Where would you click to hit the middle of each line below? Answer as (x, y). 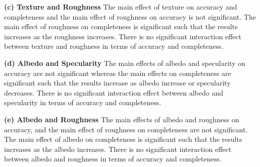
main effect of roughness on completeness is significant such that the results (121, 26)
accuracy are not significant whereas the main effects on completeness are (118, 73)
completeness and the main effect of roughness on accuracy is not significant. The (130, 16)
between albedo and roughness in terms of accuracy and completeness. (113, 159)
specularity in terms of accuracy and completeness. (83, 102)
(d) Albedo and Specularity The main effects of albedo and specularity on (125, 63)
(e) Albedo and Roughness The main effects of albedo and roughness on (122, 119)
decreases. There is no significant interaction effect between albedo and (114, 92)
